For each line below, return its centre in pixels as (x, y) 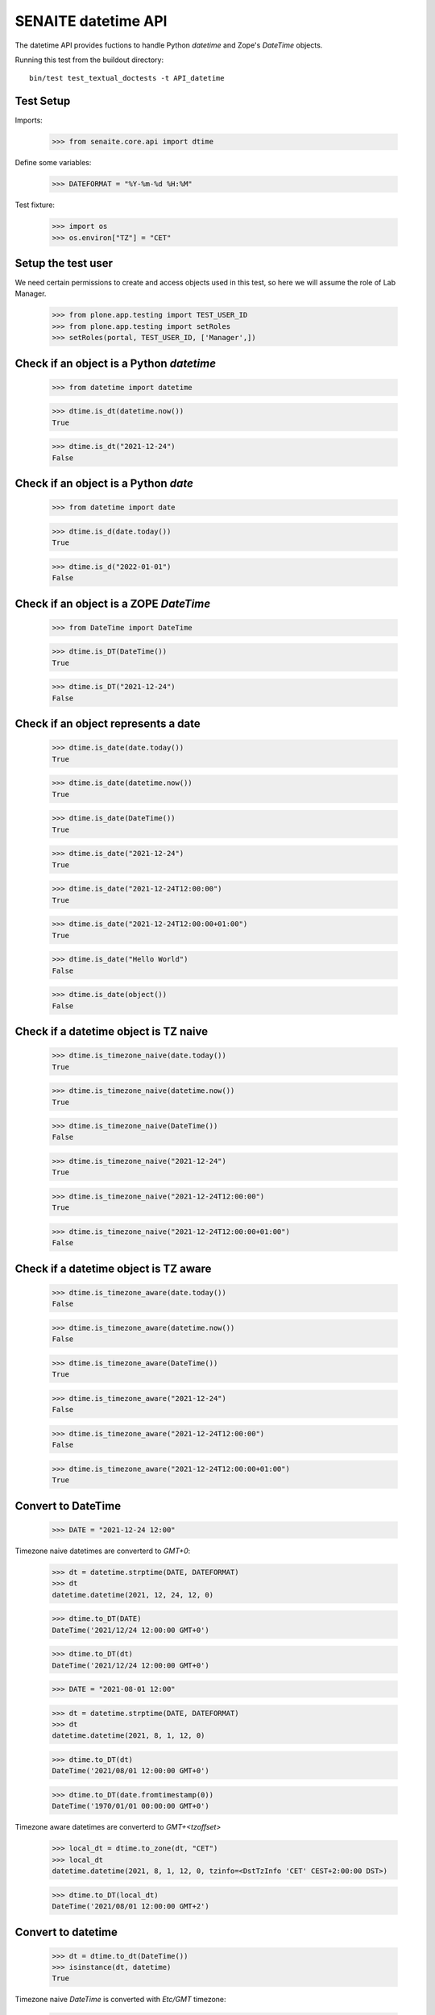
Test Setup (43, 101)
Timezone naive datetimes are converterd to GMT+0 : (103, 1551)
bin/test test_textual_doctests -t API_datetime (127, 78)
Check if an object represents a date (108, 724)
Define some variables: (53, 163)
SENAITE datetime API (91, 21)
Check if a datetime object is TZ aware (113, 1268)
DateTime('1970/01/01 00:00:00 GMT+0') (130, 1806)
